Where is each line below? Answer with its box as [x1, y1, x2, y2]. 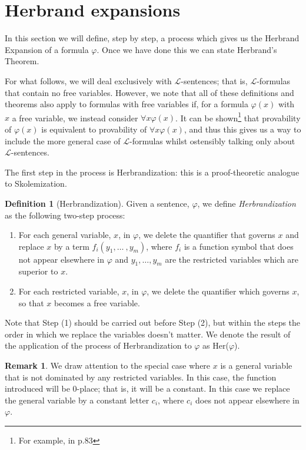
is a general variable [220, 359, 292, 372]
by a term [54, 240, 89, 252]
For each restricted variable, [18, 285, 119, 297]
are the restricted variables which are [165, 253, 299, 265]
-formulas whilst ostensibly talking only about [129, 134, 295, 147]
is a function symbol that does [184, 240, 294, 252]
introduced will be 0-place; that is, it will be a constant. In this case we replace [5, 382, 290, 395]
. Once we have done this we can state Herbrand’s [97, 43, 277, 55]
